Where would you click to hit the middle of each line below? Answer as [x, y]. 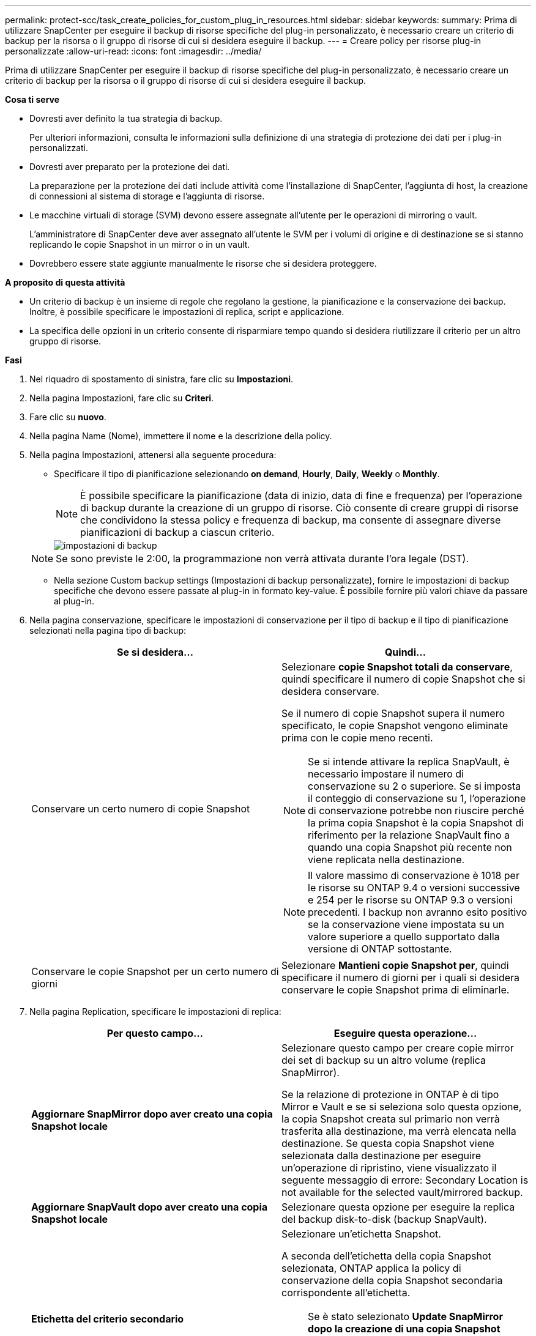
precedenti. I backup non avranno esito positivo [418, 912]
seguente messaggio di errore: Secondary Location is [405, 1180]
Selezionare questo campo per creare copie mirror [398, 1048]
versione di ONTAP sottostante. [380, 949]
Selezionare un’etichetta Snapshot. [361, 1234]
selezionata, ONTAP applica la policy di [371, 1268]
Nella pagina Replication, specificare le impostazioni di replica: [155, 1011]
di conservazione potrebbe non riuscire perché [416, 811]
